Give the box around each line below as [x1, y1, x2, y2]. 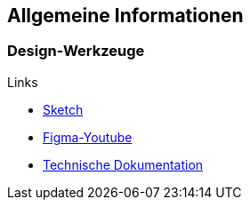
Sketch [43, 101, 84, 117]
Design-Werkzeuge [7, 42, 145, 60]
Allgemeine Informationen [7, 4, 244, 27]
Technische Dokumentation [43, 156, 204, 172]
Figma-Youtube [43, 129, 133, 145]
